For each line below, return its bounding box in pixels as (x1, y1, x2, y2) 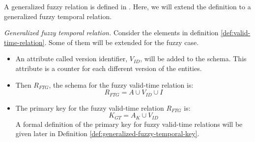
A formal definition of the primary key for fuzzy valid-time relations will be (15, 118, 243, 129)
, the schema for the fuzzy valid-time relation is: (49, 79, 194, 90)
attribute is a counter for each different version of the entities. (15, 63, 202, 73)
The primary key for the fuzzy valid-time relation (15, 102, 164, 113)
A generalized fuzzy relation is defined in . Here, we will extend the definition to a (4, 1, 251, 11)
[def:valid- (221, 27, 251, 38)
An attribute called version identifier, (15, 53, 128, 64)
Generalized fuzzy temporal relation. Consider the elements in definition (4, 27, 219, 38)
